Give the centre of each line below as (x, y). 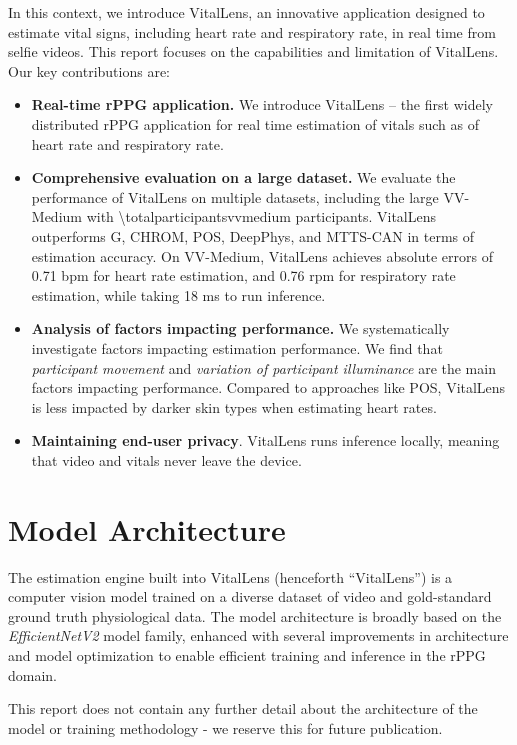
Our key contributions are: (89, 70)
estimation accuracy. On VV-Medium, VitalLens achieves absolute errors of (262, 255)
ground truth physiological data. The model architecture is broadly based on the (255, 615)
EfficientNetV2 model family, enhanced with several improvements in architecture (258, 635)
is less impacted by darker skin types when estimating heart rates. (234, 406)
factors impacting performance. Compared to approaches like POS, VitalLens (268, 387)
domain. (33, 674)
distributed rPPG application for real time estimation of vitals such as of (255, 123)
